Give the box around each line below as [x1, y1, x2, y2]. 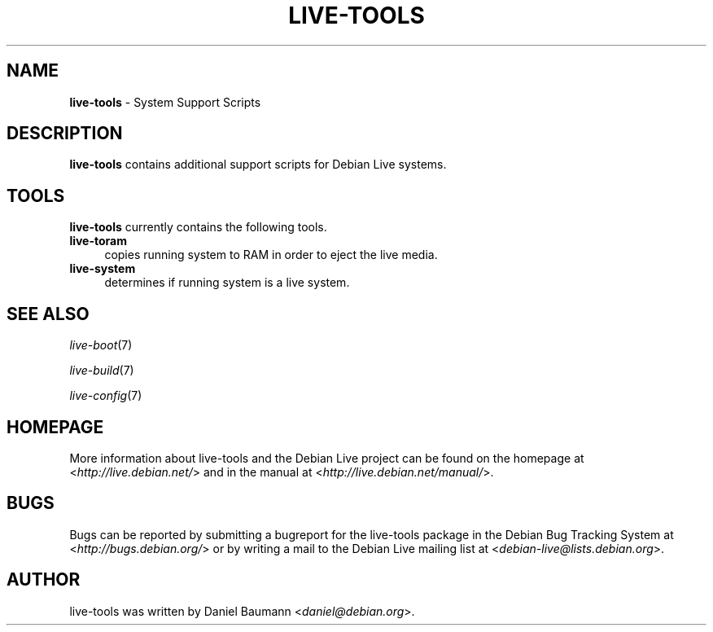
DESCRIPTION [7, 123, 123, 144]
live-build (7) [69, 363, 134, 378]
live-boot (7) [69, 338, 133, 353]
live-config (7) [69, 388, 142, 403]
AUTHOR [7, 569, 81, 590]
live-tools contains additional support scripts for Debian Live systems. [69, 157, 447, 172]
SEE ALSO [7, 303, 90, 324]
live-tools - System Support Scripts [69, 94, 261, 109]
